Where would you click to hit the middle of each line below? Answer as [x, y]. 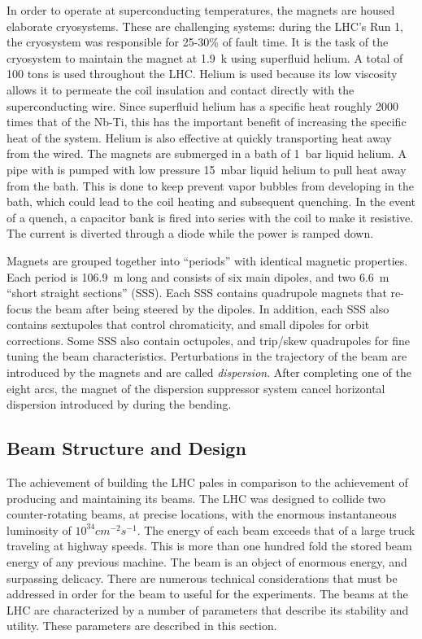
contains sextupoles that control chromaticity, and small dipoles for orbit [188, 324]
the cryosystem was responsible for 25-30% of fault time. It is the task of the [198, 42]
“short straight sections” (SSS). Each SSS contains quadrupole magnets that [197, 293]
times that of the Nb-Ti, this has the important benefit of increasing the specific [207, 122]
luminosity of [39, 530]
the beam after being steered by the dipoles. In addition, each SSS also [212, 308]
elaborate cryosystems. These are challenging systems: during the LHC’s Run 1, [205, 26]
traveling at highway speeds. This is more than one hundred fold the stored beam [209, 546]
